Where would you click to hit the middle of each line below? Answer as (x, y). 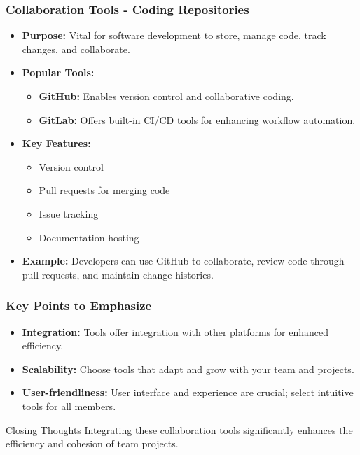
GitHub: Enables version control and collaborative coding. (166, 96)
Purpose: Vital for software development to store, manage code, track (174, 35)
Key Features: (56, 143)
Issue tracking (69, 213)
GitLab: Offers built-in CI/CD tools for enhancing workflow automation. (197, 119)
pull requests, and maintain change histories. (118, 274)
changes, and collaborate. (76, 49)
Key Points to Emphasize (79, 306)
